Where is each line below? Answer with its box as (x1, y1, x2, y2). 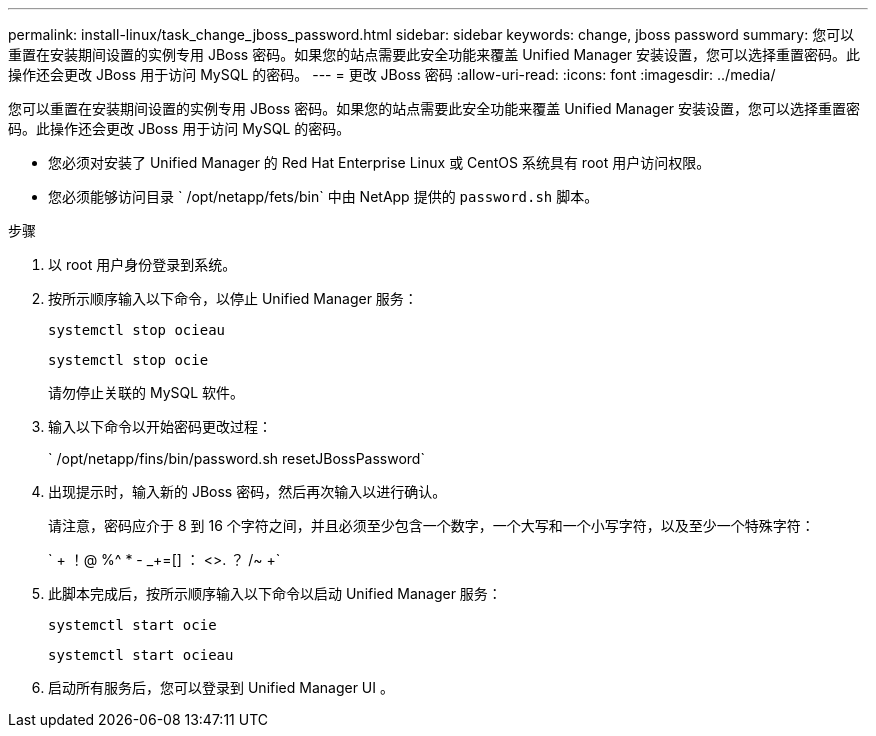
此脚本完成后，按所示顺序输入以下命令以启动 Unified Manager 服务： (48, 585, 502, 602)
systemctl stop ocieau (48, 322, 226, 338)
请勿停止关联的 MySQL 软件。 (48, 384, 245, 401)
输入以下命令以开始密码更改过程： (48, 418, 272, 435)
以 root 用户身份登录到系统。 (48, 256, 237, 273)
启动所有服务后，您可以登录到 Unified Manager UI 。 (48, 679, 394, 696)
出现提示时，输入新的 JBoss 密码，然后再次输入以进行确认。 (48, 483, 447, 500)
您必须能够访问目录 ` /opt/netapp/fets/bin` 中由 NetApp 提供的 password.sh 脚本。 (48, 188, 599, 205)
